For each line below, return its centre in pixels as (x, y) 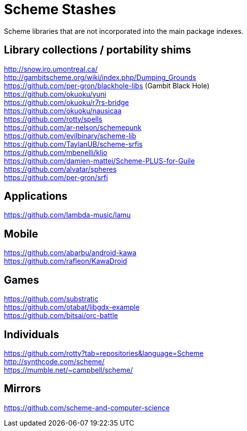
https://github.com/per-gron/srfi (56, 177)
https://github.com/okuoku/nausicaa (63, 110)
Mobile (21, 234)
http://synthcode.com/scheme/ (54, 361)
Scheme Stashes (60, 9)
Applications (36, 196)
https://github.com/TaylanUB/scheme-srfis (73, 144)
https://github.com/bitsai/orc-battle (61, 316)
